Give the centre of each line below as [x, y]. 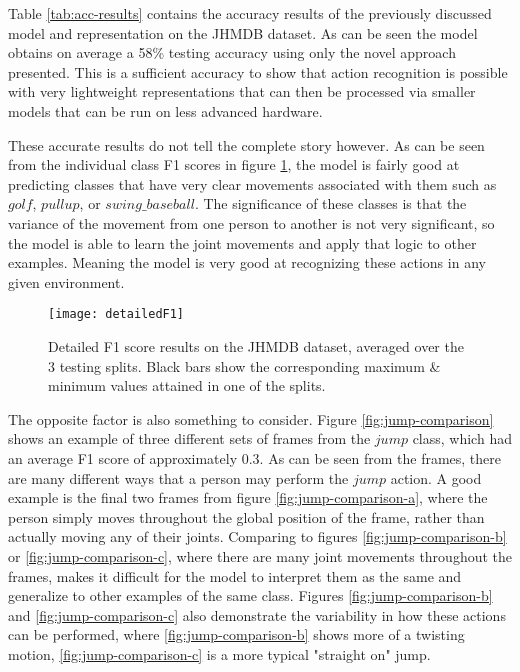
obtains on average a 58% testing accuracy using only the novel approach [232, 52]
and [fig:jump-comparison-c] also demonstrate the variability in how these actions [257, 614]
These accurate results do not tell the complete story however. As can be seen [246, 144]
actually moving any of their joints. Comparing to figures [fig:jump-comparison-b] [257, 536]
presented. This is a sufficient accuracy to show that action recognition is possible [258, 71]
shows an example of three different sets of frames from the [189, 438]
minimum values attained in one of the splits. [187, 385]
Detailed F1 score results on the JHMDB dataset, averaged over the [256, 345]
